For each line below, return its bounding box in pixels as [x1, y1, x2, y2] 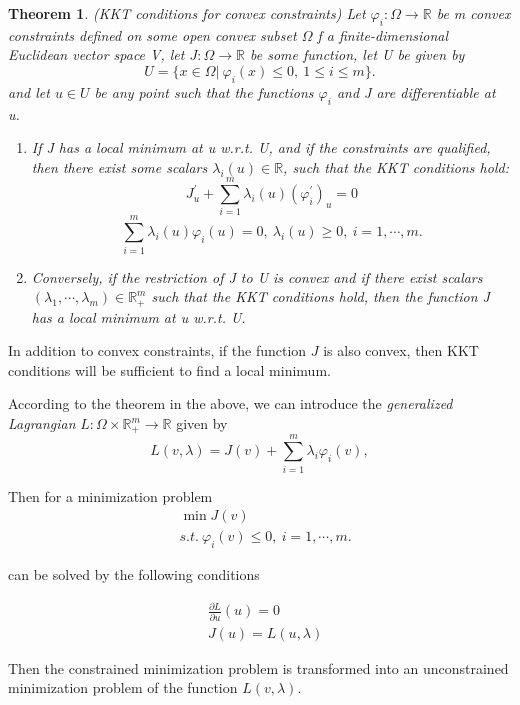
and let [8, 81, 50, 102]
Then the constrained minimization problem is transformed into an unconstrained [8, 657, 509, 678]
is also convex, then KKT [323, 340, 479, 361]
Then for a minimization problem [8, 485, 213, 506]
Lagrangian [8, 413, 76, 434]
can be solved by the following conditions [8, 564, 260, 585]
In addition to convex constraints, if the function [8, 340, 307, 361]
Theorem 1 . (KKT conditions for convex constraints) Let [8, 3, 366, 23]
